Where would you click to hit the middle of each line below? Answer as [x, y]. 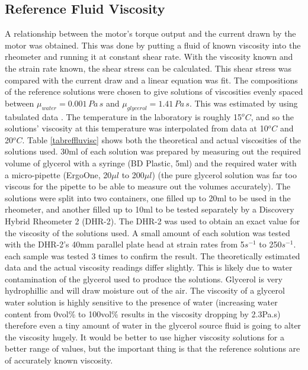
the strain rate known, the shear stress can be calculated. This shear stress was [148, 68]
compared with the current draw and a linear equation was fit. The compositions [151, 80]
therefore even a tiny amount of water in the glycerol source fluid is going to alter [153, 325]
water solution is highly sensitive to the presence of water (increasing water [141, 302]
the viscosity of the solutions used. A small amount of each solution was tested [147, 232]
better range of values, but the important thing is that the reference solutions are [153, 348]
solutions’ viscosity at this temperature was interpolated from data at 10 [137, 128]
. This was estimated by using [243, 103]
